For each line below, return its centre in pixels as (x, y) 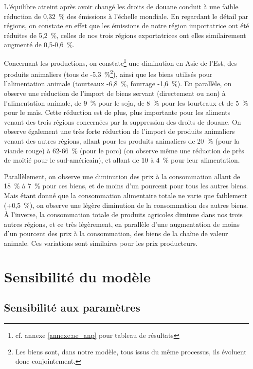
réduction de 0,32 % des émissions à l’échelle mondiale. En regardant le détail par (126, 16)
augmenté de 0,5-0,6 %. (39, 45)
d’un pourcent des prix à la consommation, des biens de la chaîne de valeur (116, 233)
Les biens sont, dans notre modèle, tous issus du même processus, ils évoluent (131, 351)
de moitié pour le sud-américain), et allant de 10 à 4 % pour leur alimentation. (122, 160)
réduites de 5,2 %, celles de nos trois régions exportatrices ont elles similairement (125, 35)
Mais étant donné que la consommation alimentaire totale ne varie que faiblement (126, 195)
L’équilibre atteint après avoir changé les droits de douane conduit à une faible (121, 6)
